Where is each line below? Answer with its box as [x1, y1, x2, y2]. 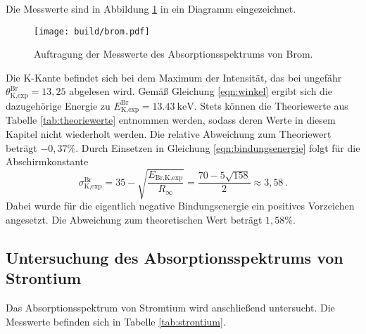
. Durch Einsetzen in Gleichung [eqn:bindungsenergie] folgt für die [75, 140, 360, 155]
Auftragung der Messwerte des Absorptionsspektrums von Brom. [34, 46, 313, 61]
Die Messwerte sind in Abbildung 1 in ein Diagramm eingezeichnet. [6, 1, 296, 15]
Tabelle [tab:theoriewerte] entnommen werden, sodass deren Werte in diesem [6, 113, 336, 127]
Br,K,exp [155, 174, 183, 182]
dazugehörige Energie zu [6, 98, 111, 113]
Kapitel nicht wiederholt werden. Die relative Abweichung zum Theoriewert [6, 126, 332, 141]
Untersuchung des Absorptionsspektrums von [6, 246, 343, 268]
